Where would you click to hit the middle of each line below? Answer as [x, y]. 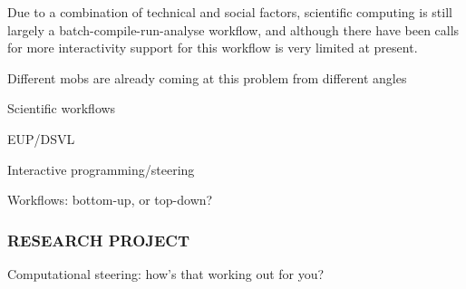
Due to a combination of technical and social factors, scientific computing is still [230, 12]
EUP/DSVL [41, 138]
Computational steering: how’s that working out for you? [166, 273]
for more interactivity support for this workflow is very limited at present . [213, 48]
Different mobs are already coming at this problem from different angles [207, 77]
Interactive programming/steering [101, 169]
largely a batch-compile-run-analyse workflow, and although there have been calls [233, 29]
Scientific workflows [62, 108]
